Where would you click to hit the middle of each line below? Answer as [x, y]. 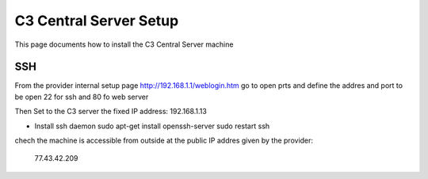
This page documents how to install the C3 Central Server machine [124, 44]
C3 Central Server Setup [97, 21]
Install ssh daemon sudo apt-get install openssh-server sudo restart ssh [152, 126]
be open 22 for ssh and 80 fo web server [82, 97]
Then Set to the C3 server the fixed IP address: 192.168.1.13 [111, 112]
